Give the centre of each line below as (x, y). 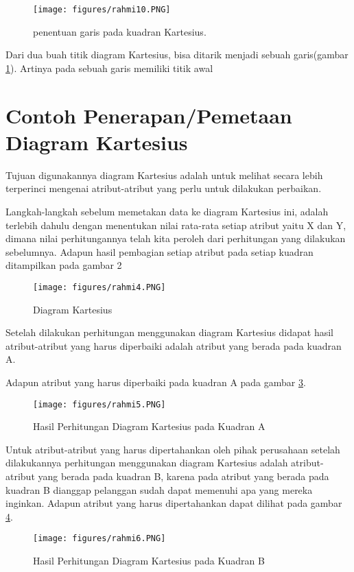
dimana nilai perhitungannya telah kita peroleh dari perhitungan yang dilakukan (176, 238)
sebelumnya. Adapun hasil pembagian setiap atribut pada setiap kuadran (160, 251)
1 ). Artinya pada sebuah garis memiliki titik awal (109, 68)
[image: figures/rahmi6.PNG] (99, 539)
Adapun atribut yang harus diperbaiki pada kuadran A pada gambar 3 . (156, 382)
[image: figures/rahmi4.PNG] (99, 287)
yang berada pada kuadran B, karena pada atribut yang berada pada (184, 476)
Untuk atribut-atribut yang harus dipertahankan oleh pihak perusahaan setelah (173, 449)
